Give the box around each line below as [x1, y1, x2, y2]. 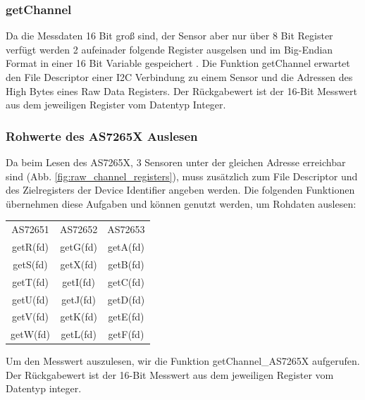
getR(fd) [12, 239, 49, 254]
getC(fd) [108, 274, 144, 289]
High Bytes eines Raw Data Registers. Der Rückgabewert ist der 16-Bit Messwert [6, 83, 357, 98]
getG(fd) [60, 239, 97, 254]
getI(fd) [62, 274, 95, 289]
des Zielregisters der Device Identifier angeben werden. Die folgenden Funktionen [6, 182, 355, 197]
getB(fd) [108, 256, 144, 271]
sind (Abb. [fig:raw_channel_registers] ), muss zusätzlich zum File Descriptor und [6, 168, 358, 183]
